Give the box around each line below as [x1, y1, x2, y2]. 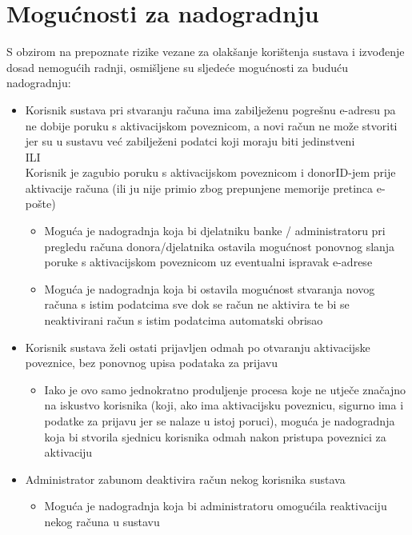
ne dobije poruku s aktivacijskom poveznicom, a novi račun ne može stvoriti [25, 117, 398, 134]
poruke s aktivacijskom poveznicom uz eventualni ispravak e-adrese [44, 254, 373, 270]
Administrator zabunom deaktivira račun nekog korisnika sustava [25, 470, 346, 487]
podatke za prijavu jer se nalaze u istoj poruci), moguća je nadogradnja [44, 413, 395, 429]
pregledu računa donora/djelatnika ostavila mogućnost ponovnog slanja [44, 238, 395, 254]
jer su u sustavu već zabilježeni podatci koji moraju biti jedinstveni [25, 133, 355, 150]
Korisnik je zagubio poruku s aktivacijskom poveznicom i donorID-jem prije [25, 164, 396, 181]
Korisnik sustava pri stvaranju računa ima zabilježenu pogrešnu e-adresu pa [25, 101, 396, 118]
